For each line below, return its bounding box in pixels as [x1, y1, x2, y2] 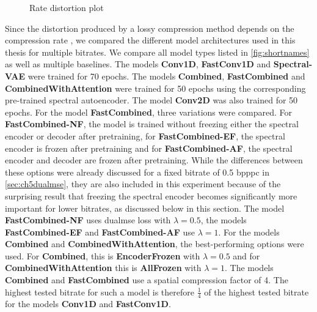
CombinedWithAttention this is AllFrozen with [5, 261, 202, 274]
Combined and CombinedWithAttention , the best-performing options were [5, 237, 304, 250]
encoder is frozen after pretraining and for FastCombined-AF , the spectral [5, 141, 293, 154]
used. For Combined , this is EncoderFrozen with [5, 249, 200, 262]
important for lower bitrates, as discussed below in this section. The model [5, 201, 285, 214]
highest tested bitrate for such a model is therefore [5, 285, 195, 298]
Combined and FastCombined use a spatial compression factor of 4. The [5, 273, 288, 286]
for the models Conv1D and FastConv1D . [5, 297, 171, 310]
